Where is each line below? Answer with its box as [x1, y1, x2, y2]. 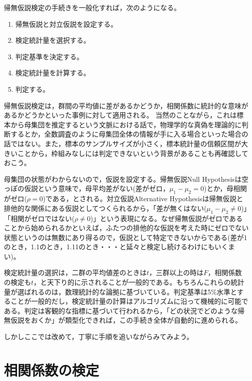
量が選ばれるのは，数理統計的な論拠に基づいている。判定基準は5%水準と [4, 286, 237, 296]
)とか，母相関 [203, 183, 247, 193]
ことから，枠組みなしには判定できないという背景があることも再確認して [17, 148, 249, 158]
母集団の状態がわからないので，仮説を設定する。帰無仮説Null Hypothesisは [4, 173, 242, 184]
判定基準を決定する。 [15, 51, 84, 61]
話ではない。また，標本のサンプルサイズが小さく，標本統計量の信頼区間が [4, 138, 241, 148]
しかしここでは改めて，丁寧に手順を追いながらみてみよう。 [4, 331, 194, 342]
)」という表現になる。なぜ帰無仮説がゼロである [90, 213, 243, 223]
